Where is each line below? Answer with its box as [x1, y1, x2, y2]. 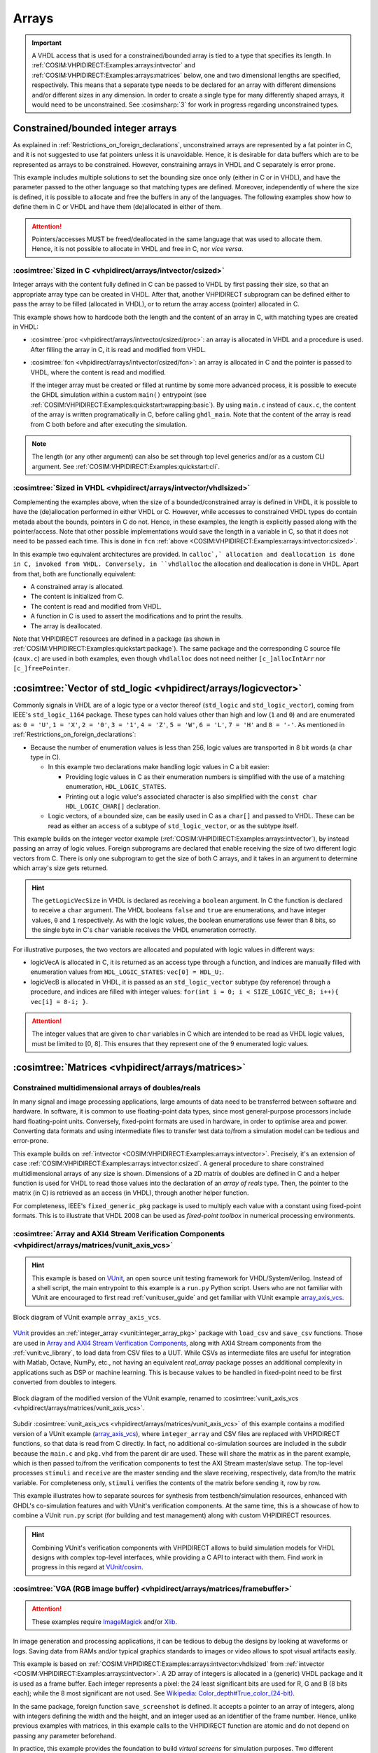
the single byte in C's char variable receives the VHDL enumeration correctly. [31, 926, 257, 934]
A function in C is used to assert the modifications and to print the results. [30, 612, 244, 621]
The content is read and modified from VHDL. [30, 602, 162, 610]
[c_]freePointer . [13, 664, 71, 672]
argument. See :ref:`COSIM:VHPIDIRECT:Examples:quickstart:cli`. [31, 462, 220, 471]
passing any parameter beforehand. [13, 1731, 117, 1740]
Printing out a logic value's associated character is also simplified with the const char [65, 792, 318, 801]
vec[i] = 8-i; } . [30, 997, 88, 1006]
